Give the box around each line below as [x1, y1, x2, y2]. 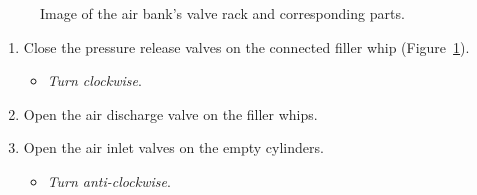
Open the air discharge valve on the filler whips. [23, 103, 318, 124]
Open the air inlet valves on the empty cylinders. [23, 137, 324, 158]
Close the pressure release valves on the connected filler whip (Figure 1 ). [23, 36, 470, 57]
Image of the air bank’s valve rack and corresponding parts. [40, 3, 405, 23]
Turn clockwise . [47, 70, 142, 91]
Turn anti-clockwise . [47, 170, 171, 191]
